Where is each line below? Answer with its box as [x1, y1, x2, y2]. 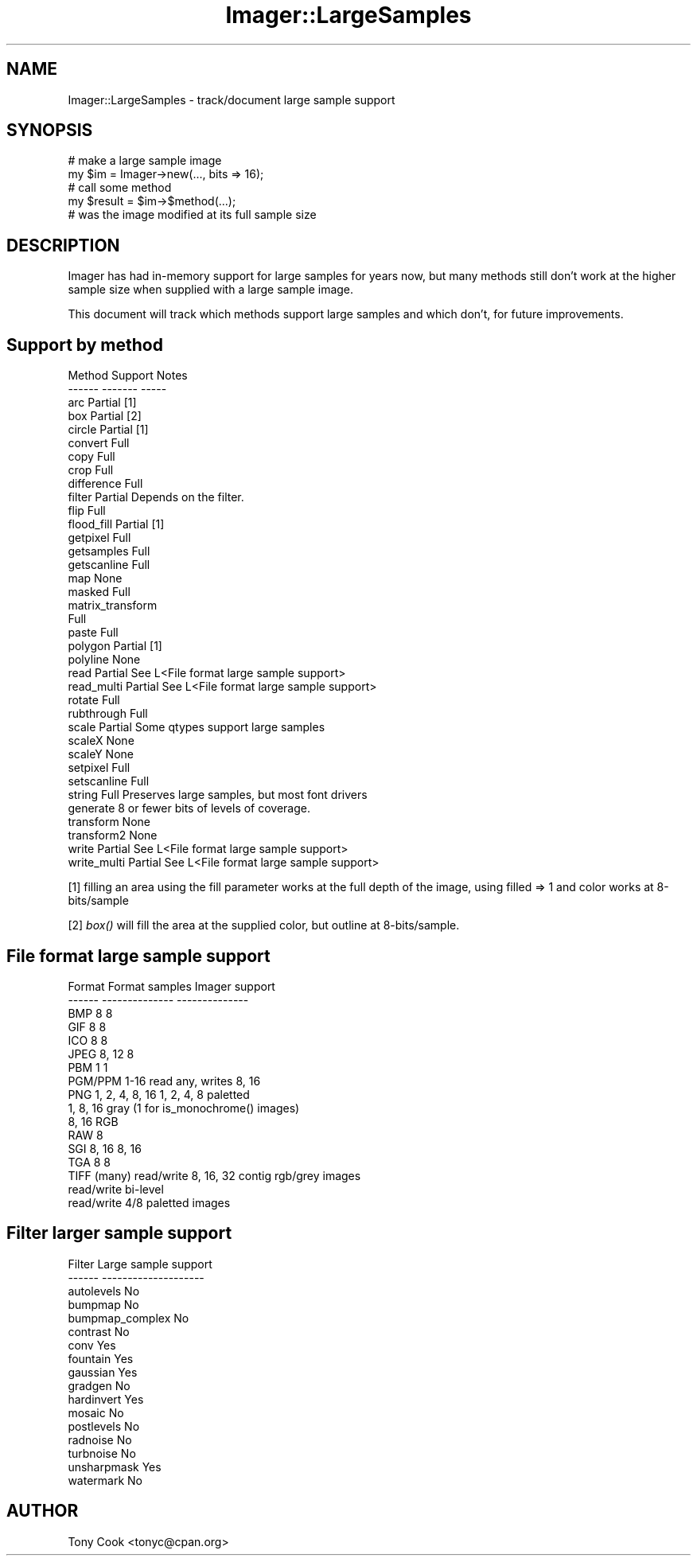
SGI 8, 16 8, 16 [68, 1141, 142, 1155]
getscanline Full [68, 558, 150, 572]
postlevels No [68, 1419, 140, 1433]
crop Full [68, 463, 114, 477]
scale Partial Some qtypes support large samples [68, 720, 325, 734]
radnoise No [68, 1432, 132, 1447]
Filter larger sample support [6, 1223, 232, 1244]
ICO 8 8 [68, 1033, 108, 1047]
